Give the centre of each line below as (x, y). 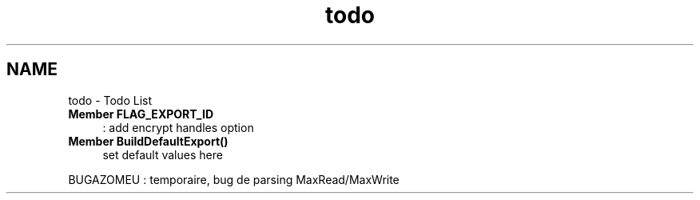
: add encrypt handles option (178, 127)
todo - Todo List (110, 100)
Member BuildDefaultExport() (148, 141)
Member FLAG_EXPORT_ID (141, 114)
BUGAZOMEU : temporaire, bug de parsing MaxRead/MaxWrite (234, 179)
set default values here (163, 154)
